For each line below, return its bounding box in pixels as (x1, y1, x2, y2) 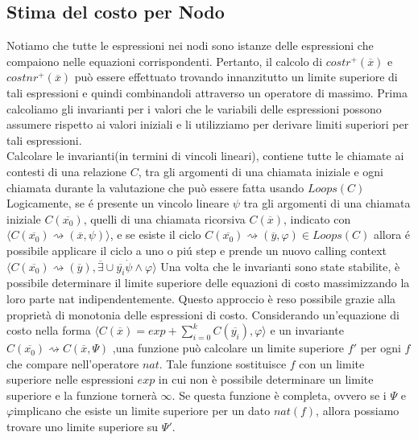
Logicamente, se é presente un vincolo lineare (6, 195, 230, 212)
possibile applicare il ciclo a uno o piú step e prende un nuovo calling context (6, 241, 387, 258)
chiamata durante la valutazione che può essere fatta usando (6, 179, 304, 195)
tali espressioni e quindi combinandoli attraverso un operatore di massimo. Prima (6, 84, 408, 101)
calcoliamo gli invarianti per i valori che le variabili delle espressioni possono (6, 100, 382, 117)
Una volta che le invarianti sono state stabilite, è (160, 257, 400, 274)
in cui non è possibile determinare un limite (158, 371, 374, 388)
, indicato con (283, 210, 351, 227)
